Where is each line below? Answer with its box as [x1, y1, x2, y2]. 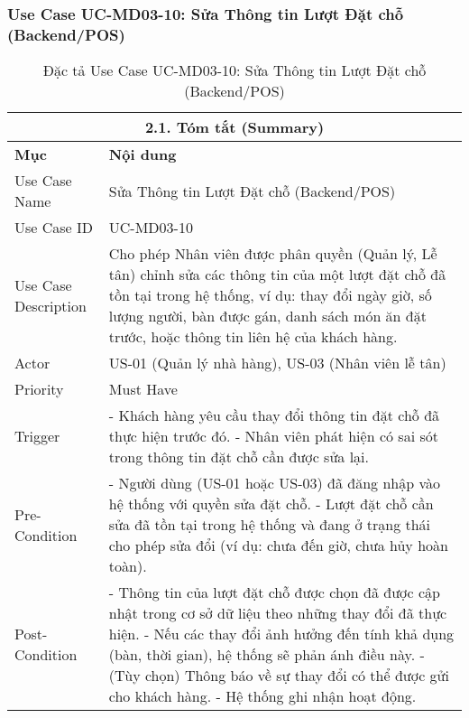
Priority [14, 378, 64, 400]
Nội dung [108, 144, 177, 165]
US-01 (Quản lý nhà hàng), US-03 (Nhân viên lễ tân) [108, 352, 446, 374]
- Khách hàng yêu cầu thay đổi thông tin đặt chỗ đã [108, 405, 440, 426]
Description [14, 294, 87, 316]
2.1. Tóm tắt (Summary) [144, 117, 325, 138]
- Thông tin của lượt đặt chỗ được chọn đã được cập [108, 582, 440, 603]
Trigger [14, 425, 60, 447]
